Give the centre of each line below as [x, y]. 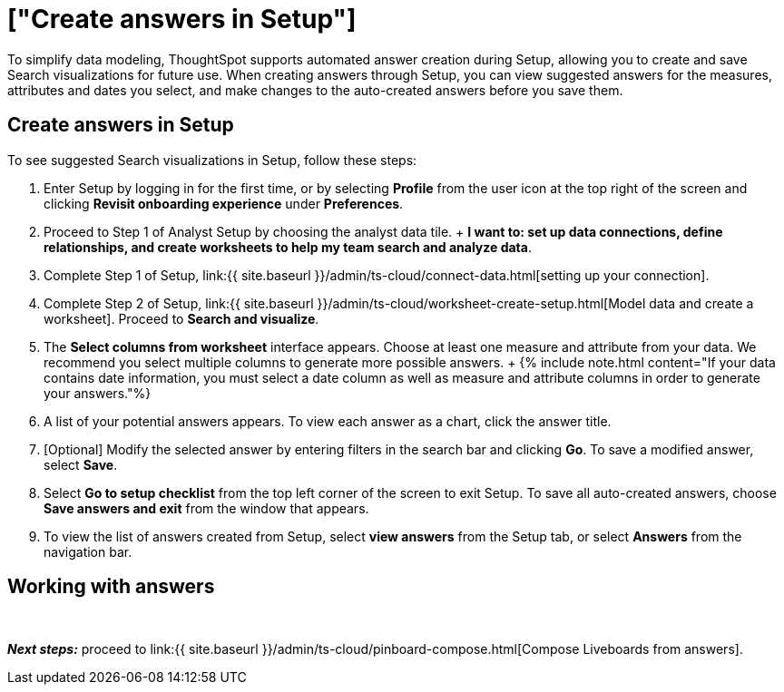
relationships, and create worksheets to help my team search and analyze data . [288, 247]
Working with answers [111, 587]
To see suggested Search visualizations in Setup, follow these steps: [212, 160]
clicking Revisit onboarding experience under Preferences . [224, 203]
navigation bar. [88, 551]
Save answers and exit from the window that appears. [206, 508]
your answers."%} [98, 393]
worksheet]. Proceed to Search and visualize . [181, 318]
